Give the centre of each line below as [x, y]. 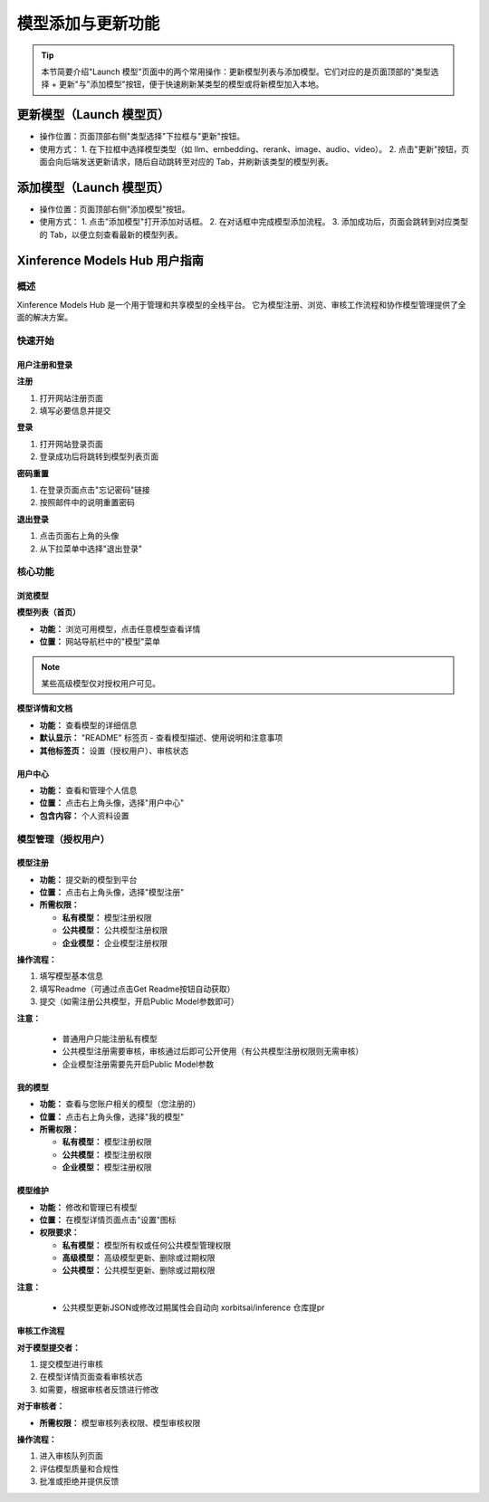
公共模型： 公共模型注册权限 [115, 930]
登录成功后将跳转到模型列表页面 [99, 456]
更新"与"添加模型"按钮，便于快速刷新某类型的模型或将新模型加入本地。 [192, 84]
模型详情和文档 [44, 708]
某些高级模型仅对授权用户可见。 [101, 684]
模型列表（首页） [48, 612]
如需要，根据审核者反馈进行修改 [99, 1389]
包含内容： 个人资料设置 [84, 816]
